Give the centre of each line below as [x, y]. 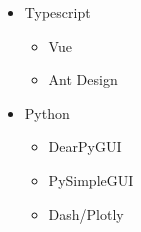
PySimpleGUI [91, 179]
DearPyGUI [85, 146]
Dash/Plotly [86, 213]
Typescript [57, 12]
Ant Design [83, 79]
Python [47, 112]
